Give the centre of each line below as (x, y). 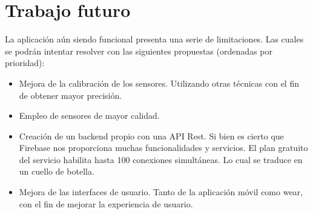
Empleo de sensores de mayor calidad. (89, 115)
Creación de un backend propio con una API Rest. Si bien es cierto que (151, 135)
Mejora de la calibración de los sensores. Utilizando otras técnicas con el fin (159, 83)
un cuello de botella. (57, 171)
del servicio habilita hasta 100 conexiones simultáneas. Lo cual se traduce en (161, 159)
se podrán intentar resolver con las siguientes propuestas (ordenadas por (139, 51)
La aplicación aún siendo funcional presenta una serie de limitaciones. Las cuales (154, 39)
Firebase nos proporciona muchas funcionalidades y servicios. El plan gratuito (163, 148)
